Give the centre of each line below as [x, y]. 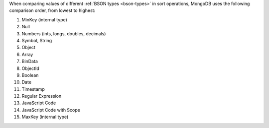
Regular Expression [42, 96]
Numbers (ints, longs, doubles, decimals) [64, 33]
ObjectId [30, 68]
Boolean [30, 75]
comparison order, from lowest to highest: [52, 10]
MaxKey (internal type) [45, 117]
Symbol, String [37, 40]
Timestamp [33, 89]
